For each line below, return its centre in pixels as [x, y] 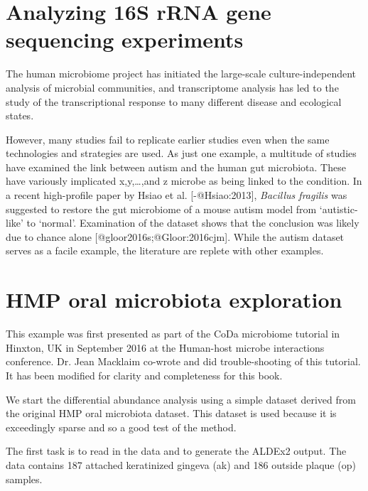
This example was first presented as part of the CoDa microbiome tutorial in [173, 334]
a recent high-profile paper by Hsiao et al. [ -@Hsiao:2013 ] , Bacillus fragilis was [177, 195]
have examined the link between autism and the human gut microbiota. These [176, 167]
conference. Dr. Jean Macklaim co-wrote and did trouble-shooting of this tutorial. [183, 361]
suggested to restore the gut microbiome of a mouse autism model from [161, 209]
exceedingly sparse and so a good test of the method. [121, 427]
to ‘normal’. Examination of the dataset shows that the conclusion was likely [193, 223]
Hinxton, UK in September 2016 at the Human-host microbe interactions [165, 347]
